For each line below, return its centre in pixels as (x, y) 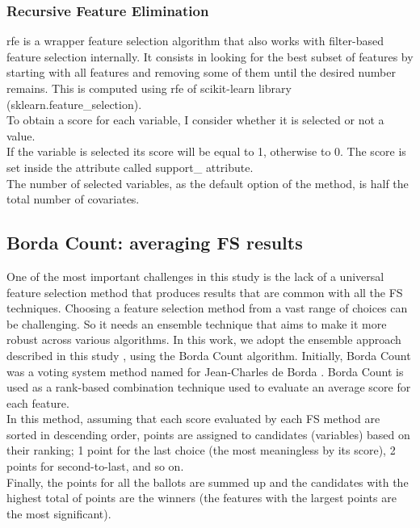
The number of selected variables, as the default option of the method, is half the (208, 183)
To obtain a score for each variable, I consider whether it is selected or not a (195, 120)
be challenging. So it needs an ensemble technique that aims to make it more (197, 323)
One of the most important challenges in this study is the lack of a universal (195, 276)
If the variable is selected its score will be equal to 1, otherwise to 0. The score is (206, 151)
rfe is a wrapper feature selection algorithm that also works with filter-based (195, 41)
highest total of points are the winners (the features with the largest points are (202, 498)
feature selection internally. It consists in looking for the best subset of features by (210, 56)
